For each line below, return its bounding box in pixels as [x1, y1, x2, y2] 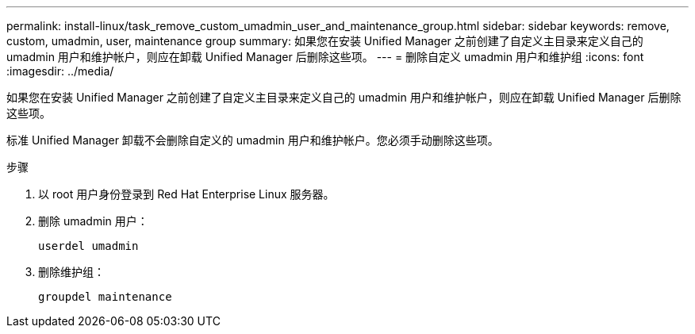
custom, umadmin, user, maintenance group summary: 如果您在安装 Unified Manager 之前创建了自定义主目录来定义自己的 [6, 34, 643, 48]
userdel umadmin [38, 240, 139, 252]
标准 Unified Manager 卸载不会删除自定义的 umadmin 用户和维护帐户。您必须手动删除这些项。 [6, 133, 499, 147]
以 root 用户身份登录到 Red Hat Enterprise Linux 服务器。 [38, 187, 335, 201]
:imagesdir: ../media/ [6, 64, 114, 78]
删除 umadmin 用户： [38, 214, 148, 228]
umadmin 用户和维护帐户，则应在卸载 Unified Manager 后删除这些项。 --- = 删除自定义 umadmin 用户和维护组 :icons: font [6, 50, 644, 63]
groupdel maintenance [38, 290, 172, 303]
